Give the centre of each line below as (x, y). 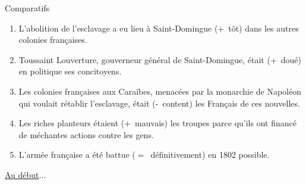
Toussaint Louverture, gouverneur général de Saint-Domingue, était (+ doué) (160, 59)
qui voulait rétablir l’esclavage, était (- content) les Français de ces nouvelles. (159, 103)
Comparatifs (27, 8)
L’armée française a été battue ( (77, 155)
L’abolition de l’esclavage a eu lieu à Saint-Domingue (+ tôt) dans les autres (159, 28)
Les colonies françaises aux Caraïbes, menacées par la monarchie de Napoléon (160, 91)
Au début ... (26, 174)
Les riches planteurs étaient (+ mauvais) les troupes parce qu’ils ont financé (157, 123)
